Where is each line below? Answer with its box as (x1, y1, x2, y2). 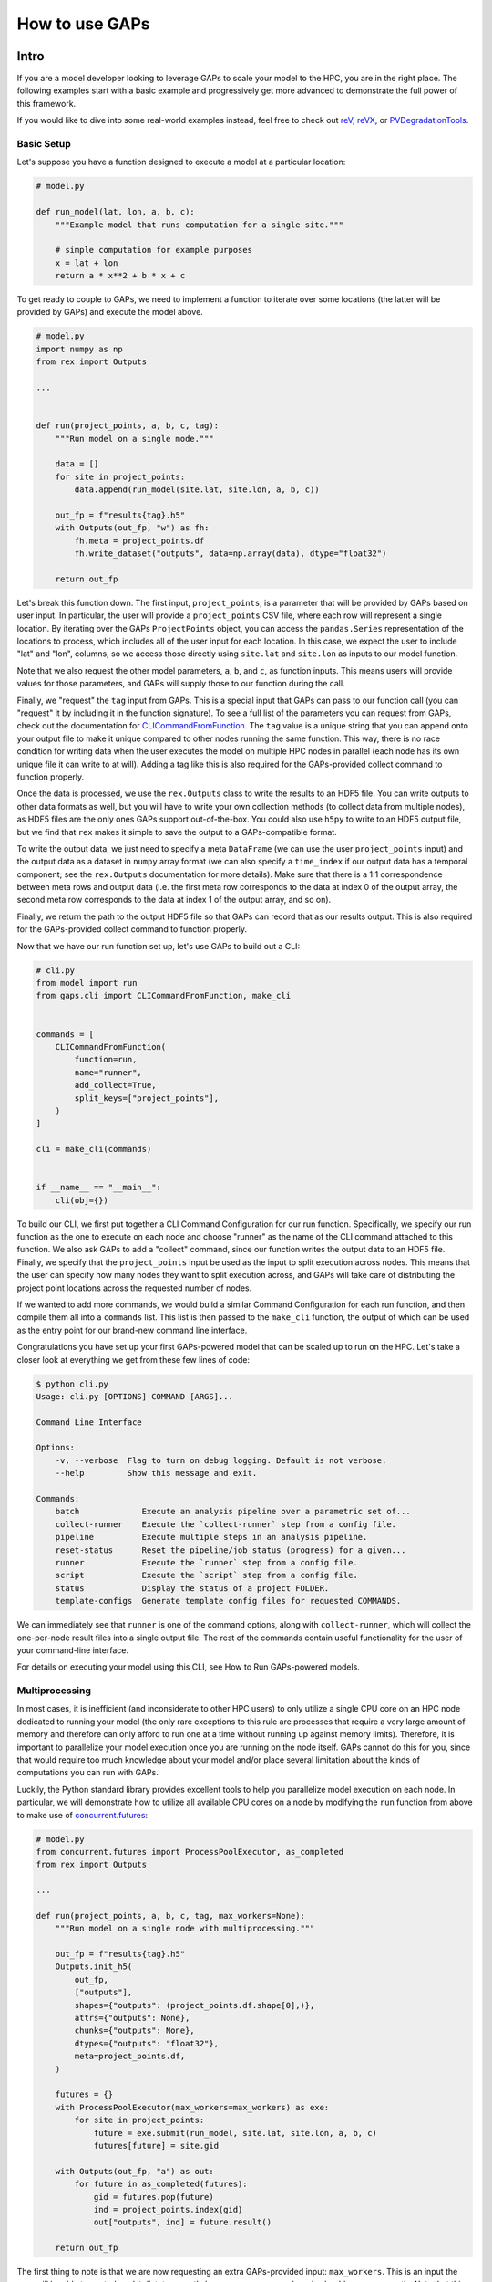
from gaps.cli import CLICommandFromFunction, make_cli (36, 990, 292, 1001)
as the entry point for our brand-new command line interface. (16, 1324, 248, 1335)
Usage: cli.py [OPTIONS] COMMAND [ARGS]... (36, 1391, 234, 1401)
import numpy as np (36, 343, 123, 354)
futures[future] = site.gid (93, 2141, 219, 2151)
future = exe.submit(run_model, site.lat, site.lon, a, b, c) (93, 2128, 378, 2138)
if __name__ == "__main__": (36, 1182, 161, 1193)
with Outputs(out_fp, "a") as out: (55, 2166, 214, 2176)
